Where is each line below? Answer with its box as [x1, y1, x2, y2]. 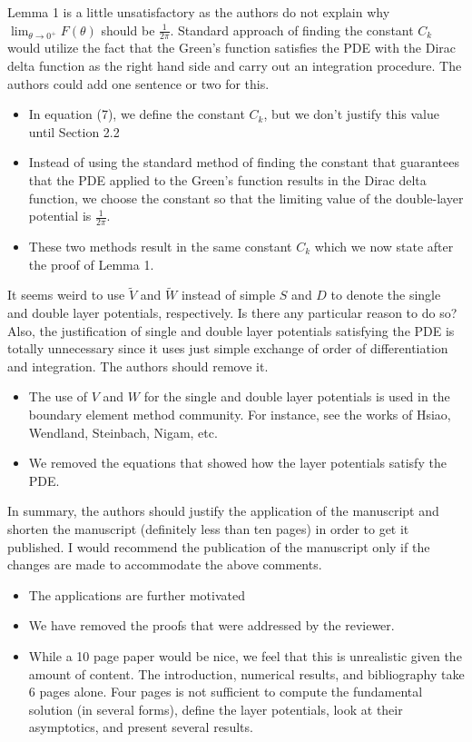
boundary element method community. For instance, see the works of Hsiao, [28, 404, 451, 423]
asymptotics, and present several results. [28, 717, 253, 737]
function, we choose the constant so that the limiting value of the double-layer [28, 188, 464, 207]
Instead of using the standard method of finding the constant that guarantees [28, 153, 459, 172]
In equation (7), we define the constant [28, 104, 245, 124]
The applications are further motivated [28, 585, 246, 604]
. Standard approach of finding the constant [170, 20, 414, 39]
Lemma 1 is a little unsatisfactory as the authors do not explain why [7, 3, 390, 21]
